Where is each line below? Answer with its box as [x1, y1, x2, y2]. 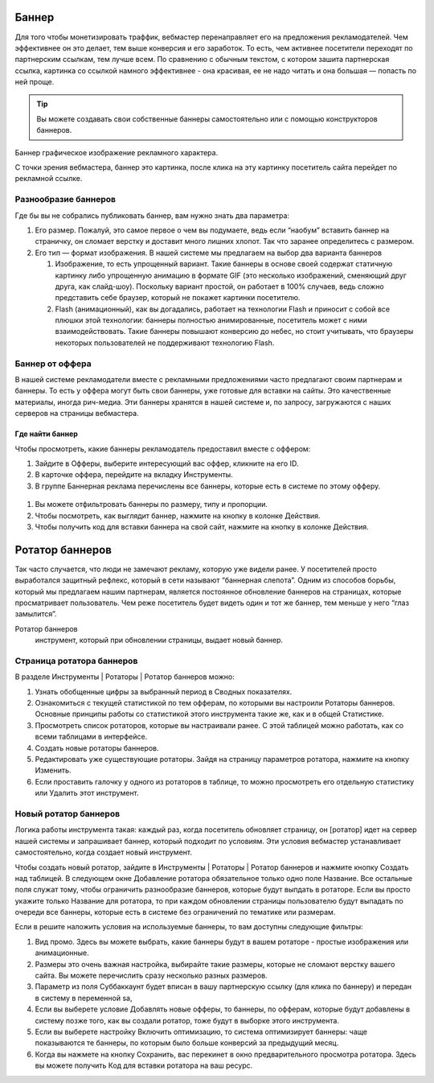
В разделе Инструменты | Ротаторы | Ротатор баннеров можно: [14, 672, 235, 682]
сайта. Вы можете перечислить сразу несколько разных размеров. [35, 970, 268, 981]
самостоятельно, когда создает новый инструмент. [14, 847, 193, 857]
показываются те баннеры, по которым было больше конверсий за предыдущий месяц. [35, 1038, 339, 1048]
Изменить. [35, 765, 72, 776]
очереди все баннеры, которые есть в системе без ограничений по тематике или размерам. [14, 908, 336, 917]
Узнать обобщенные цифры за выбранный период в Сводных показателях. [35, 686, 293, 696]
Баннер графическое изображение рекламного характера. [14, 147, 219, 157]
